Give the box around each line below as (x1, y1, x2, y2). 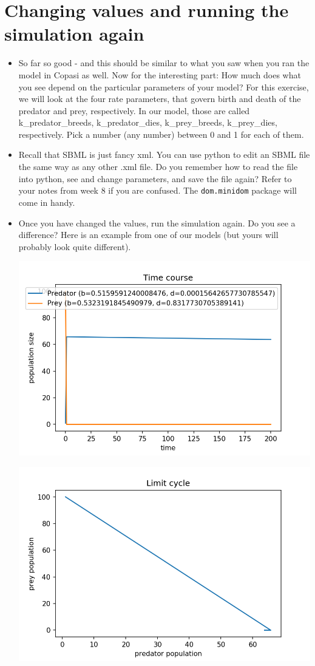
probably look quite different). (18, 240, 131, 253)
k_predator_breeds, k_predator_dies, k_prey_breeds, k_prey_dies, (18, 116, 277, 129)
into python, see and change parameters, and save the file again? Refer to (18, 172, 292, 185)
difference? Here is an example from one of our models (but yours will (18, 228, 279, 241)
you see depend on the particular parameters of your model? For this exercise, (18, 80, 309, 93)
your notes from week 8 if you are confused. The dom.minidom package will (18, 184, 297, 197)
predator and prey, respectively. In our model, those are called (18, 104, 250, 117)
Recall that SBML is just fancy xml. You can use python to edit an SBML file (18, 148, 310, 161)
